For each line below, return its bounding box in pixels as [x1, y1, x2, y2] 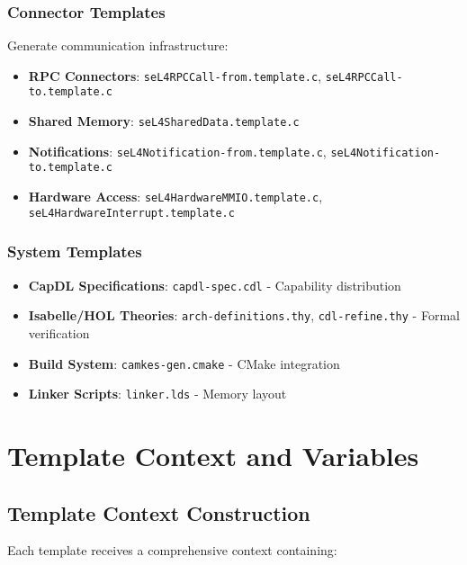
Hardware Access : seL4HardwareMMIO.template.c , [28, 187, 323, 206]
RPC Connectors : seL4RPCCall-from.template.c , [28, 66, 322, 85]
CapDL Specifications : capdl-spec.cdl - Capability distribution [28, 275, 401, 294]
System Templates [7, 240, 142, 263]
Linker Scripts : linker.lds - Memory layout [28, 384, 287, 403]
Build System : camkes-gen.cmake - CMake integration [28, 354, 340, 372]
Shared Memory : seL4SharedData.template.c [28, 112, 300, 130]
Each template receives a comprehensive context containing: [7, 541, 337, 560]
